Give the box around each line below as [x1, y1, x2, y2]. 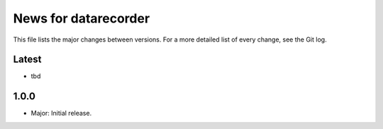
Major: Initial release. [30, 109, 92, 118]
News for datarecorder [13, 11, 150, 26]
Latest [13, 54, 42, 66]
